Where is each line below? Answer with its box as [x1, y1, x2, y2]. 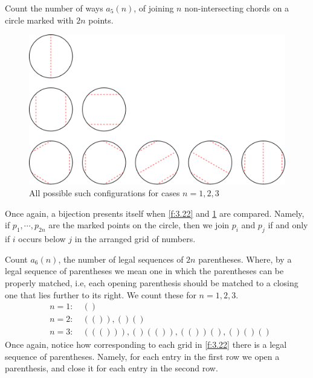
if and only [268, 219, 308, 231]
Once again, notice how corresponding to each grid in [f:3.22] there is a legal [5, 338, 287, 351]
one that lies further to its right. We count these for [5, 288, 196, 301]
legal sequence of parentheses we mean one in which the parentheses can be [5, 264, 284, 277]
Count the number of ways [5, 2, 103, 14]
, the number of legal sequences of [58, 252, 184, 265]
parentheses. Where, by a [198, 252, 292, 265]
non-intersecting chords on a [184, 2, 289, 14]
